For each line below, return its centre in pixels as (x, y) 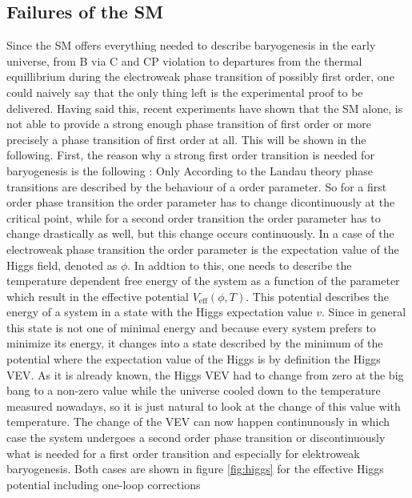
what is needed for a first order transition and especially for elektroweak (183, 453)
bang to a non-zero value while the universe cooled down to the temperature (194, 390)
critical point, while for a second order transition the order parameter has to (194, 217)
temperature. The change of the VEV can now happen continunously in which (198, 422)
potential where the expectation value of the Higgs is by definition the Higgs (194, 359)
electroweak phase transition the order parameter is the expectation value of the (203, 249)
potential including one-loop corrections (104, 484)
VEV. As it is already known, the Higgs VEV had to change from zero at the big (205, 374)
